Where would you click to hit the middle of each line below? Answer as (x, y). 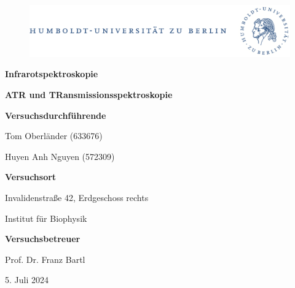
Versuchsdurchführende (56, 115)
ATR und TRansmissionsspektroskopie (89, 95)
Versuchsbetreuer (43, 239)
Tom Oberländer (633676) (54, 136)
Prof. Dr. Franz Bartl (45, 259)
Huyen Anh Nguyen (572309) (60, 156)
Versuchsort (31, 177)
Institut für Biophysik (46, 218)
